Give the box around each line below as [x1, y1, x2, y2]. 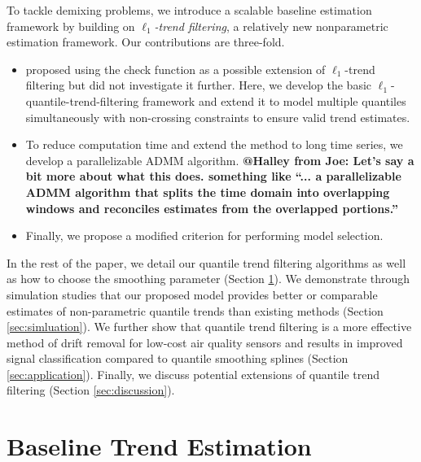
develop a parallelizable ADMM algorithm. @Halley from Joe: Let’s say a [25, 151, 414, 168]
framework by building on [7, 17, 135, 34]
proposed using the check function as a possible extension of [25, 60, 326, 77]
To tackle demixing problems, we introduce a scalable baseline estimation [7, 2, 372, 18]
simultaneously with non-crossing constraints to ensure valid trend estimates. [25, 108, 410, 125]
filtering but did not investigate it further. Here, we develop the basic [25, 76, 372, 94]
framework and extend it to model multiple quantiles [143, 92, 406, 109]
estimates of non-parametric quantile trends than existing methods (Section [7, 302, 384, 319]
